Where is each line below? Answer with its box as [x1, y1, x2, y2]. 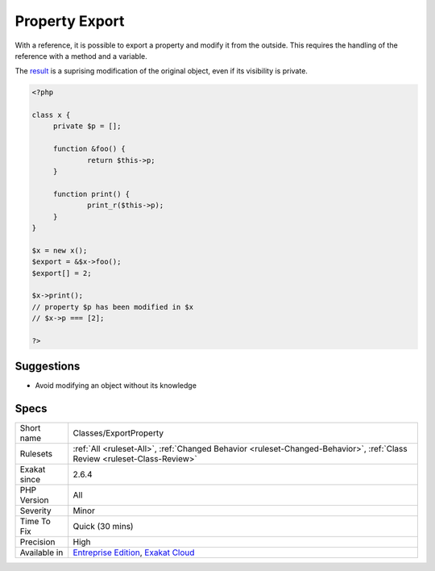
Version [19, 494, 49, 506]
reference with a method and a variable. [14, 51, 148, 60]
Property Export [14, 12, 125, 30]
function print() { [52, 190, 130, 198]
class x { [31, 110, 71, 120]
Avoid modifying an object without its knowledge [35, 381, 197, 390]
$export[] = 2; [31, 269, 92, 277]
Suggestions [14, 360, 81, 373]
